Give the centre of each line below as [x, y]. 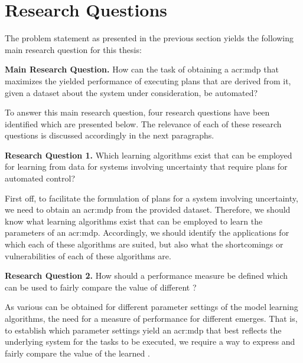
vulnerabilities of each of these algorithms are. [88, 255]
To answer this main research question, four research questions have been [137, 112]
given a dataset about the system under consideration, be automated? [131, 92]
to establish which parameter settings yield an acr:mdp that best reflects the [143, 330]
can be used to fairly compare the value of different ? [101, 287]
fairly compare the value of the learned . [77, 353]
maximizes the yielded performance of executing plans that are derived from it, [148, 80]
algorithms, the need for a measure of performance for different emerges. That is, [151, 318]
